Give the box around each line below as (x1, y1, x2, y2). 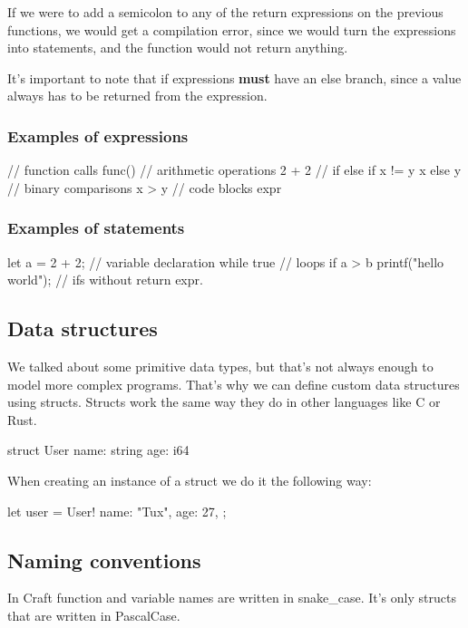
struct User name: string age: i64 (7, 440, 190, 459)
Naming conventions (7, 546, 201, 574)
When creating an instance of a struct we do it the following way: (7, 470, 372, 489)
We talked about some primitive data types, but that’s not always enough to (7, 356, 434, 375)
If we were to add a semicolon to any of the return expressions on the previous (7, 3, 444, 21)
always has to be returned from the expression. (7, 86, 268, 105)
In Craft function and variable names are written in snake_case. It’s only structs (7, 588, 456, 607)
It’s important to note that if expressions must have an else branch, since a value (7, 68, 462, 87)
